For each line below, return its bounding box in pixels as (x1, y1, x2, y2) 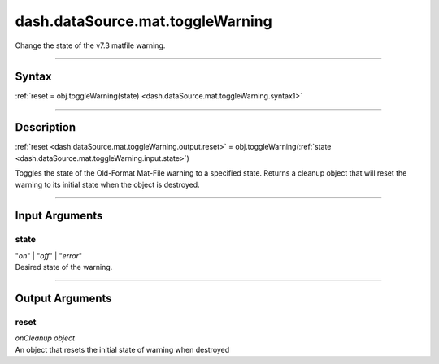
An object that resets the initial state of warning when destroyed (15, 344, 230, 354)
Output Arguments (15, 291, 113, 305)
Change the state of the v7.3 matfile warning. (15, 41, 166, 50)
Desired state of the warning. (15, 262, 113, 272)
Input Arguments (15, 209, 103, 223)
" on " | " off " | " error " (15, 250, 83, 260)
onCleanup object (15, 333, 76, 343)
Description (15, 120, 76, 134)
